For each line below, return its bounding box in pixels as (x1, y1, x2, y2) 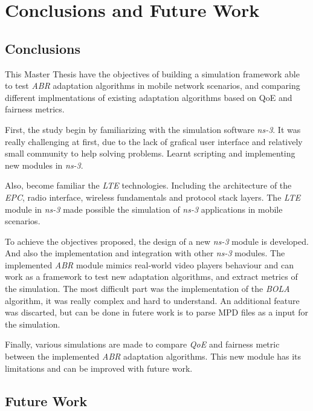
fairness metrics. (5, 103, 65, 115)
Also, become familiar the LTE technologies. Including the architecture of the (5, 179, 292, 192)
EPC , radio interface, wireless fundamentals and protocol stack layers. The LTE (5, 190, 301, 203)
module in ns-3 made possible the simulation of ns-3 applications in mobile (5, 202, 283, 215)
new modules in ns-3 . (5, 158, 83, 171)
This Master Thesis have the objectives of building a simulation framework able (5, 67, 300, 80)
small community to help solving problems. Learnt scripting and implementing (5, 147, 295, 160)
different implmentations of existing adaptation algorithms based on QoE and (5, 91, 292, 103)
